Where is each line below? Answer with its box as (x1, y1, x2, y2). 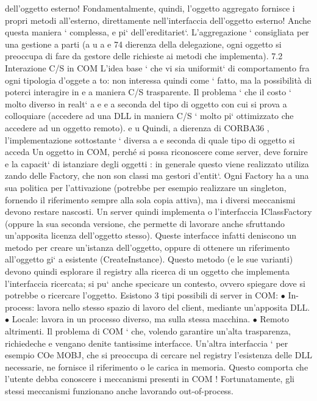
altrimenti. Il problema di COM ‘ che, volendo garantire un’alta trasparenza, (5, 325, 291, 338)
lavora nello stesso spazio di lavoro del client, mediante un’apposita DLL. (37, 300, 310, 313)
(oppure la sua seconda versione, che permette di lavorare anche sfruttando (5, 217, 285, 229)
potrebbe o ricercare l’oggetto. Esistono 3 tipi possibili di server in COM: (5, 289, 279, 302)
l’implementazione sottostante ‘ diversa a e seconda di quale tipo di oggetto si (5, 133, 295, 146)
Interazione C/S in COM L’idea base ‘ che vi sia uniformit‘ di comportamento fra (5, 61, 310, 74)
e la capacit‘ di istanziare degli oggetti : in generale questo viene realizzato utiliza (5, 157, 309, 170)
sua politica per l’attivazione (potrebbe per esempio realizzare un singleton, (5, 181, 287, 193)
